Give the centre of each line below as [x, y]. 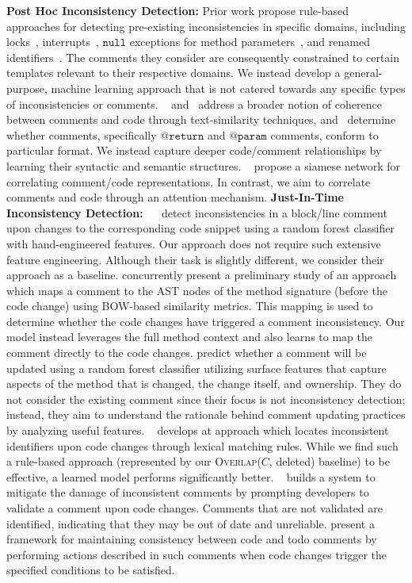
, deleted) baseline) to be [329, 461]
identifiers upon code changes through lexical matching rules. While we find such [202, 445]
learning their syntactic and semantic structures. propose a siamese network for [204, 165]
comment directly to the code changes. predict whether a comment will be [187, 353]
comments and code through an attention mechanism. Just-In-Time [175, 197]
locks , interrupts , [53, 42]
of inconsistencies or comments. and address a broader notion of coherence [194, 104]
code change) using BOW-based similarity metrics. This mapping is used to [190, 306]
